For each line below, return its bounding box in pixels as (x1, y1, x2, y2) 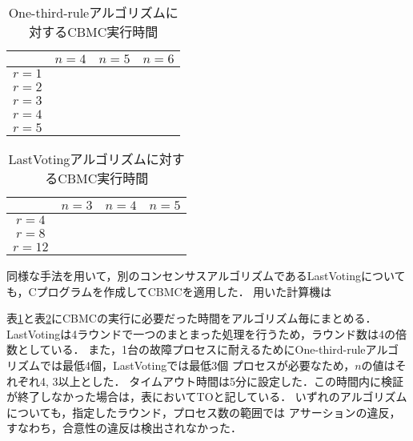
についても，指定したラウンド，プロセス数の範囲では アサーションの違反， (6, 403, 401, 420)
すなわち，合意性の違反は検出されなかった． (6, 419, 242, 436)
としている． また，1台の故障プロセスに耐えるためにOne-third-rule (17, 341, 366, 358)
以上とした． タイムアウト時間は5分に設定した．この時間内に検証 (58, 372, 403, 389)
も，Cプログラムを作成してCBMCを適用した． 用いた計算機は (6, 283, 332, 299)
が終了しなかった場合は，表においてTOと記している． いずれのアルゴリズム (6, 388, 407, 405)
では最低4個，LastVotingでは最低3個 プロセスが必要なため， (39, 356, 355, 373)
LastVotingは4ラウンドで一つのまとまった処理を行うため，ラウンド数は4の (6, 325, 395, 342)
